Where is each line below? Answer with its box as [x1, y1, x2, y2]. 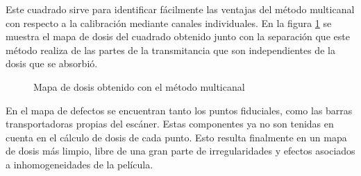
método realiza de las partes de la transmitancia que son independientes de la [6, 42, 335, 57]
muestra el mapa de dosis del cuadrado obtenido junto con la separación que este [6, 29, 350, 44]
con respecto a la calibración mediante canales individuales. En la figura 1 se [6, 15, 332, 30]
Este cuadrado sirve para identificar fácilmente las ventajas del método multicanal [6, 2, 355, 16]
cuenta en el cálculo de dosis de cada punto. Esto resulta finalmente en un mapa [6, 130, 347, 144]
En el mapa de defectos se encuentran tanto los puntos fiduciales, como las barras [6, 103, 353, 117]
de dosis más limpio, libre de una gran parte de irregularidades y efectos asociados [6, 143, 355, 158]
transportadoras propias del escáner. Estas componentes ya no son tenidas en [6, 116, 334, 131]
